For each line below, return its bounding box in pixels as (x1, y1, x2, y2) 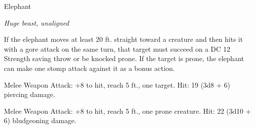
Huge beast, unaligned (4, 17, 69, 28)
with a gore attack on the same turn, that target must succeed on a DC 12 (4, 43, 230, 54)
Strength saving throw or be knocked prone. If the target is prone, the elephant (4, 53, 244, 64)
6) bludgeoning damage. (4, 115, 77, 126)
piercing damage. (4, 89, 55, 99)
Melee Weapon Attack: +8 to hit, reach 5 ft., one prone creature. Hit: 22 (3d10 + (4, 105, 251, 116)
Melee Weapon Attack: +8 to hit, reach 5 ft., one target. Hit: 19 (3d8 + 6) (4, 79, 230, 90)
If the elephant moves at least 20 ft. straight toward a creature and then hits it (4, 34, 243, 44)
